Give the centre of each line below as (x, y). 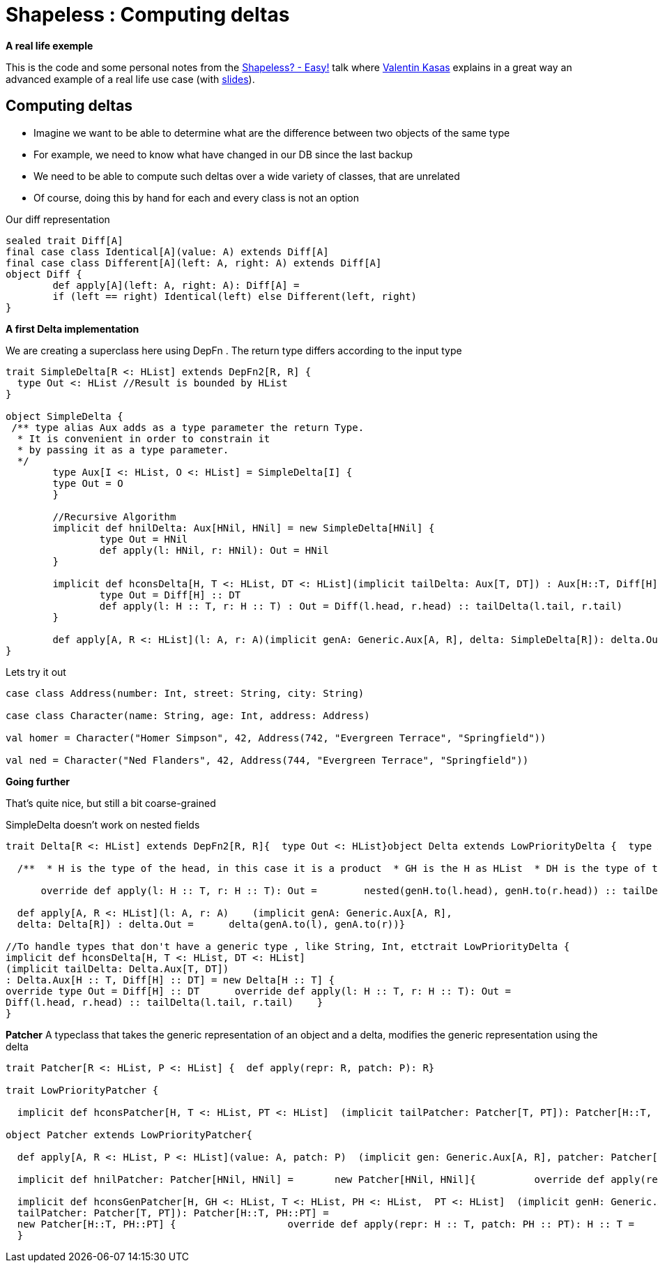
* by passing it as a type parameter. (123, 450)
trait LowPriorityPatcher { (82, 1090)
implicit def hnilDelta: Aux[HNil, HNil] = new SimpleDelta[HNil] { (244, 528)
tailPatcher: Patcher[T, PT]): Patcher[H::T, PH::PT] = (173, 1213)
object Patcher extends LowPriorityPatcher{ (129, 1134)
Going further (38, 781)
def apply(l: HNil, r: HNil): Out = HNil (214, 550)
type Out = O (88, 483)
